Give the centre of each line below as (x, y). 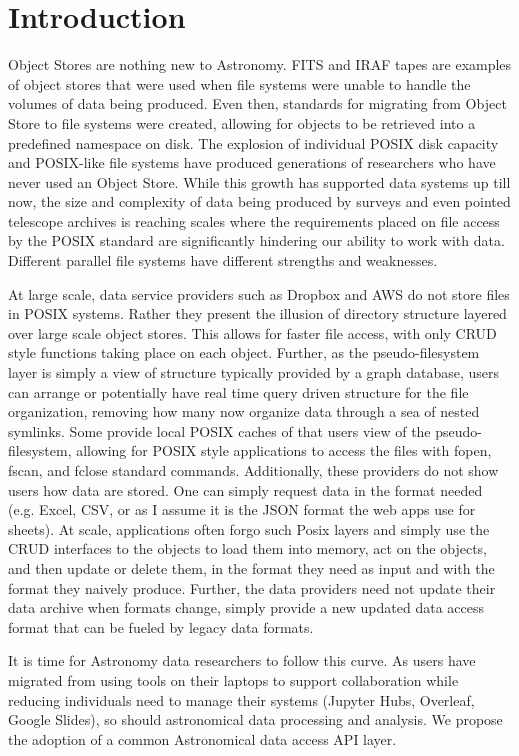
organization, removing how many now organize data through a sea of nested (244, 411)
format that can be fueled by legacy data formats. (161, 626)
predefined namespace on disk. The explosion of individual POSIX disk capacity (253, 142)
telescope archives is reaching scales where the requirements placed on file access (254, 220)
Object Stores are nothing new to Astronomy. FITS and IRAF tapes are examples (260, 64)
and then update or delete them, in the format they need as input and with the (251, 567)
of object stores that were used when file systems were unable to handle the (239, 83)
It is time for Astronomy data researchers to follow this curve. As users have (242, 660)
